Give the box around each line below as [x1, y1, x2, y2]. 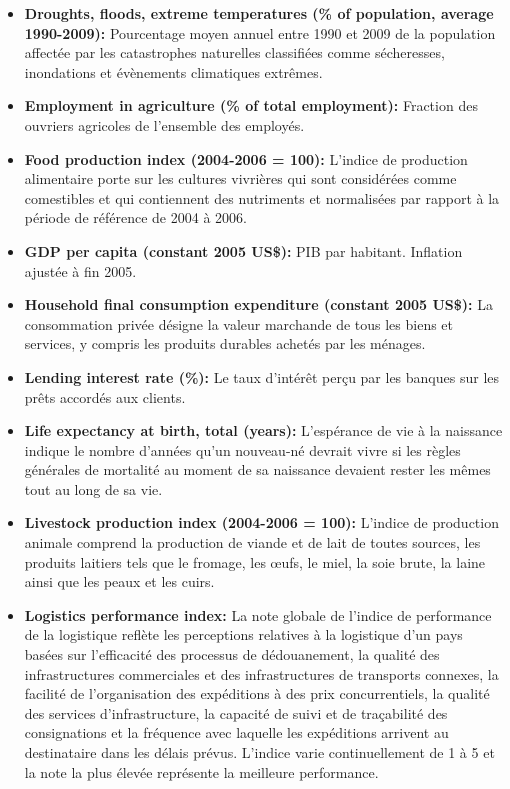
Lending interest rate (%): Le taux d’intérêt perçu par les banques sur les [24, 366, 500, 387]
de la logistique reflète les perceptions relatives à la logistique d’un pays [24, 624, 463, 645]
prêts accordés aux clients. [24, 386, 186, 407]
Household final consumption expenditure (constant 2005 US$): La [24, 294, 493, 315]
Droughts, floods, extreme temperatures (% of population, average [24, 3, 494, 23]
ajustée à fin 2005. [24, 260, 137, 281]
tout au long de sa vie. [24, 478, 163, 499]
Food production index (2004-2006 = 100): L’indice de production [24, 148, 468, 169]
